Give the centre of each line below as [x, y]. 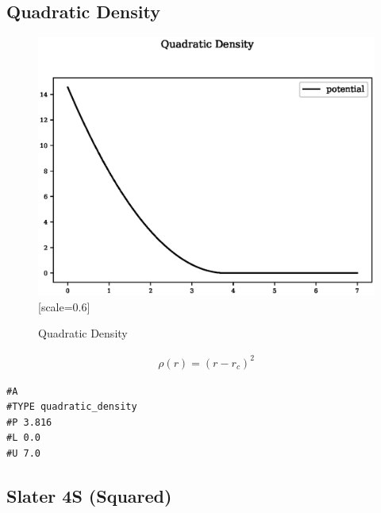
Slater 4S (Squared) [89, 495]
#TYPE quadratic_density [72, 407]
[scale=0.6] [64, 306]
